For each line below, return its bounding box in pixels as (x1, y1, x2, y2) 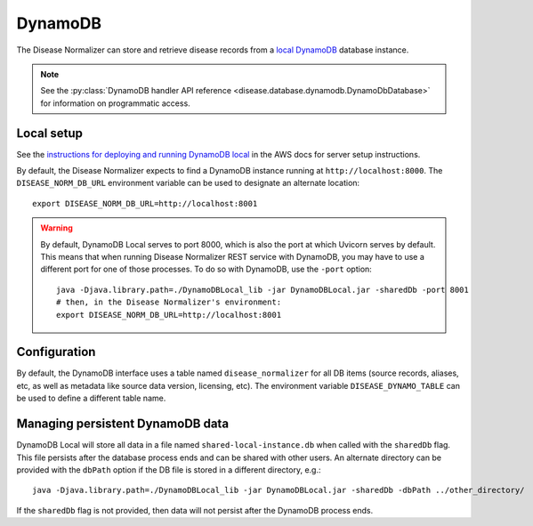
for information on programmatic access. (40, 98, 190, 109)
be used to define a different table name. (16, 392, 166, 404)
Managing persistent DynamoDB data (16, 417, 230, 432)
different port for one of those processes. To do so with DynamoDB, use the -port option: (40, 263, 373, 275)
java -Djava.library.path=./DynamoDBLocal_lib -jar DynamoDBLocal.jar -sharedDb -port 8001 (56, 285, 469, 295)
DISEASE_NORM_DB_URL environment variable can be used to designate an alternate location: (16, 178, 360, 189)
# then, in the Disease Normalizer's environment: (56, 297, 282, 307)
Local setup (16, 125, 84, 141)
